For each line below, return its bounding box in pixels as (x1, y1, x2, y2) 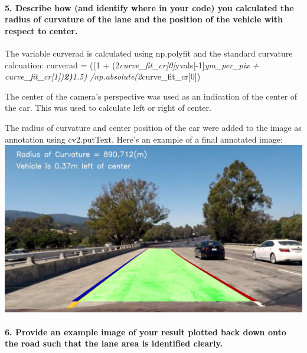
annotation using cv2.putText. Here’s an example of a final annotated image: (5, 133, 283, 145)
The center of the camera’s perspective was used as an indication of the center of (5, 90, 298, 102)
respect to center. (5, 24, 78, 37)
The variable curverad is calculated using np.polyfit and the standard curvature (5, 47, 293, 59)
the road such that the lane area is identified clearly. (5, 337, 223, 349)
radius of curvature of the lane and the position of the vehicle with (5, 13, 283, 25)
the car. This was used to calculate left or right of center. (5, 101, 211, 114)
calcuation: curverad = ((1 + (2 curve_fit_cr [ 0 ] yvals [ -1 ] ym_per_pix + (5, 58, 259, 71)
